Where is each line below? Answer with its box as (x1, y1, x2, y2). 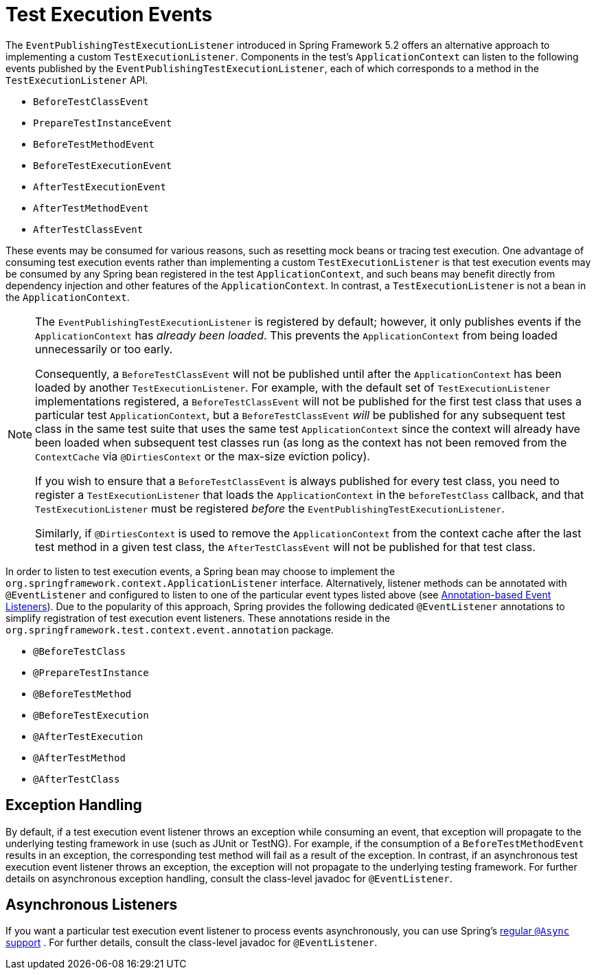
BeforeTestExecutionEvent (33, 159, 172, 171)
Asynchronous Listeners (5, 896, 178, 914)
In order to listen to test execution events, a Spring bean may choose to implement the (5, 565, 396, 577)
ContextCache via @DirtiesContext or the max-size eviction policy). (35, 449, 370, 463)
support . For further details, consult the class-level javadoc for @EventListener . (5, 937, 378, 949)
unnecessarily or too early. (35, 341, 173, 356)
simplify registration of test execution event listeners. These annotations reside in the (5, 612, 391, 624)
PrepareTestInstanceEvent (33, 117, 172, 128)
